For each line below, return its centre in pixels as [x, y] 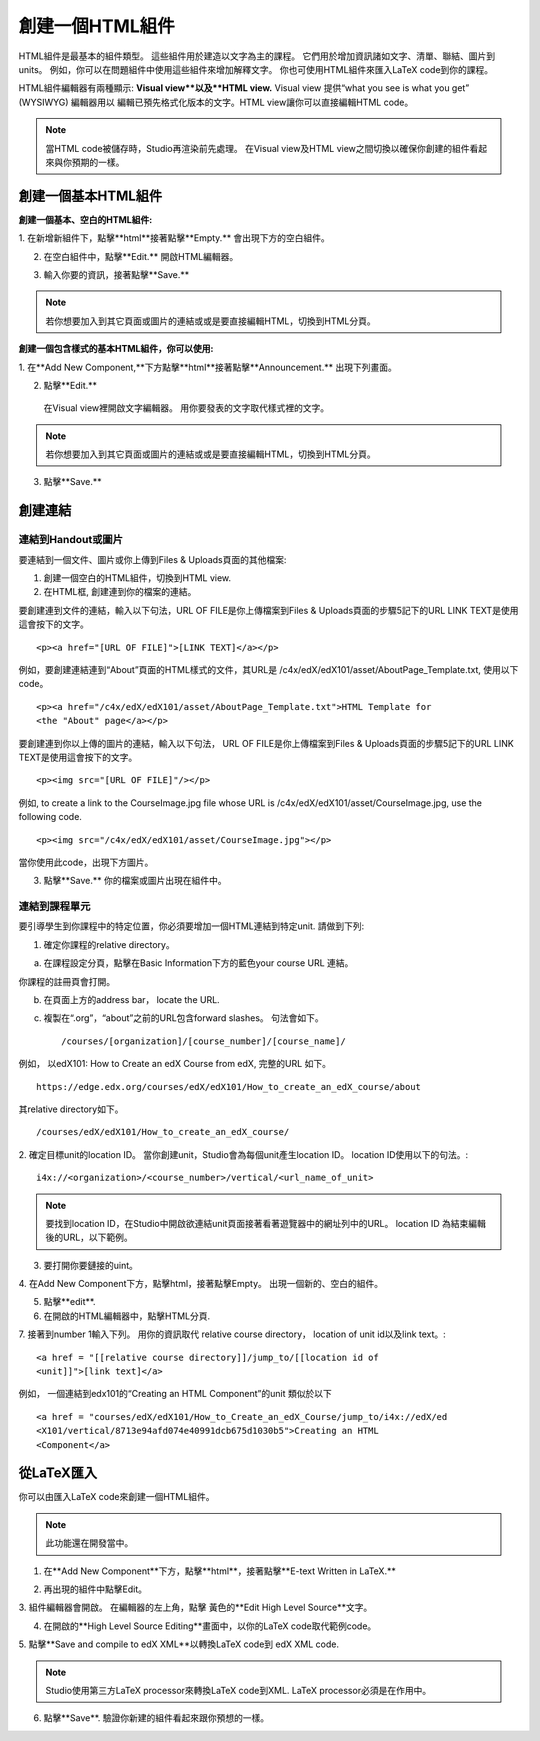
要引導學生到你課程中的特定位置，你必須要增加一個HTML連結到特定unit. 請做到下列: [191, 926]
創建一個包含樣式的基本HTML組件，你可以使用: [116, 349]
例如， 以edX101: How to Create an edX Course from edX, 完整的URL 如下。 [175, 1064]
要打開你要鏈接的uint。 [91, 1265]
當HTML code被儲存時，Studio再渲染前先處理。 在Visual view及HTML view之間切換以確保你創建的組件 [257, 148]
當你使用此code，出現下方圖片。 [86, 862]
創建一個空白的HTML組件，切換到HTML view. [137, 578]
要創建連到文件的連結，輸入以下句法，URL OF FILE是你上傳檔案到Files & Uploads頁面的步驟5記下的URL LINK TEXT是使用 [268, 610]
